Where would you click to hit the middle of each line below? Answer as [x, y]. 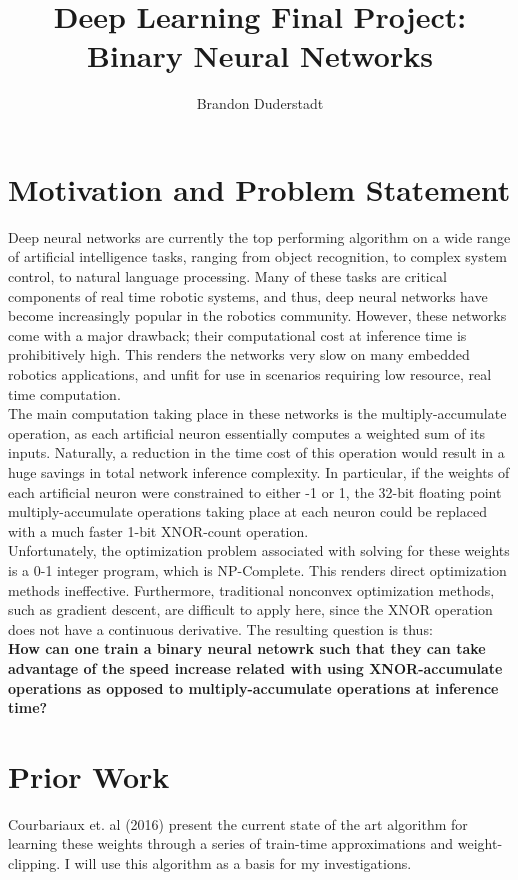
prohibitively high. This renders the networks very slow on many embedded [239, 354]
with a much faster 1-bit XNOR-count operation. [158, 530]
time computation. [64, 393]
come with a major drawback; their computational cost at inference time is [237, 334]
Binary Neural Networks [260, 55]
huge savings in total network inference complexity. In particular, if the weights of [259, 471]
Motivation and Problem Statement [259, 188]
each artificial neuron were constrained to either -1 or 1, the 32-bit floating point [255, 491]
